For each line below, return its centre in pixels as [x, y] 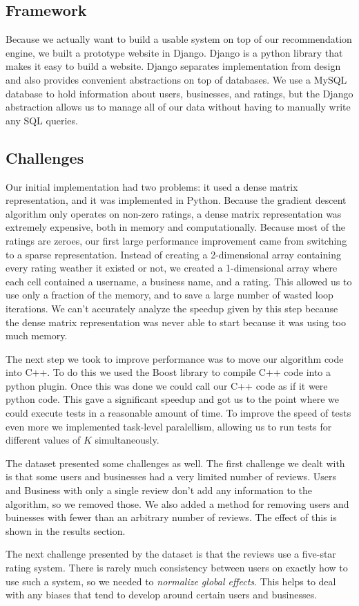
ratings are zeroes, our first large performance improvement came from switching [176, 240]
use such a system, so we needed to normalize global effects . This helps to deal [171, 581]
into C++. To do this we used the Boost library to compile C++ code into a [168, 372]
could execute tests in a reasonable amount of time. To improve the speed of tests [178, 413]
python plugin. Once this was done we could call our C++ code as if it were [167, 385]
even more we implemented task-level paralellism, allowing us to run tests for [169, 426]
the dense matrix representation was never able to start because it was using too [176, 322]
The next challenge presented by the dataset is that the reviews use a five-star [171, 554]
